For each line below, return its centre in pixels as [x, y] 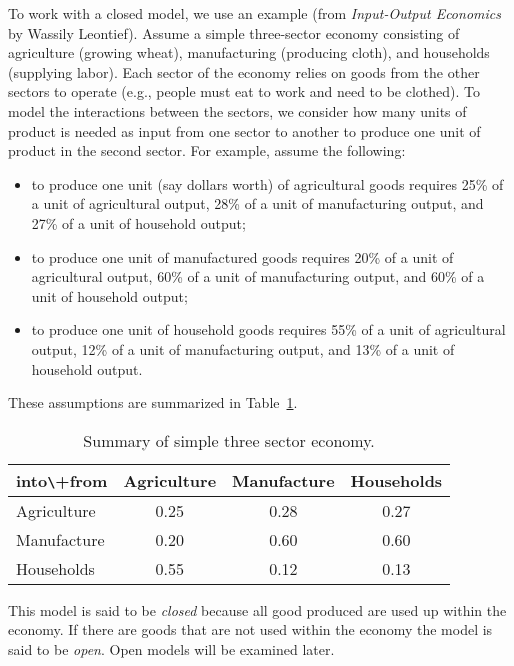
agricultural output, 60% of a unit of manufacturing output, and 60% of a [258, 276]
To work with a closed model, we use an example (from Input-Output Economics [254, 13]
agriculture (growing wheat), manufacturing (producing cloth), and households [249, 52]
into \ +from [62, 480]
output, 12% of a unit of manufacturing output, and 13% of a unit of [243, 348]
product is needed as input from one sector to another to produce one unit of [244, 130]
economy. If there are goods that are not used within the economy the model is [250, 629]
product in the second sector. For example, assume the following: [207, 150]
